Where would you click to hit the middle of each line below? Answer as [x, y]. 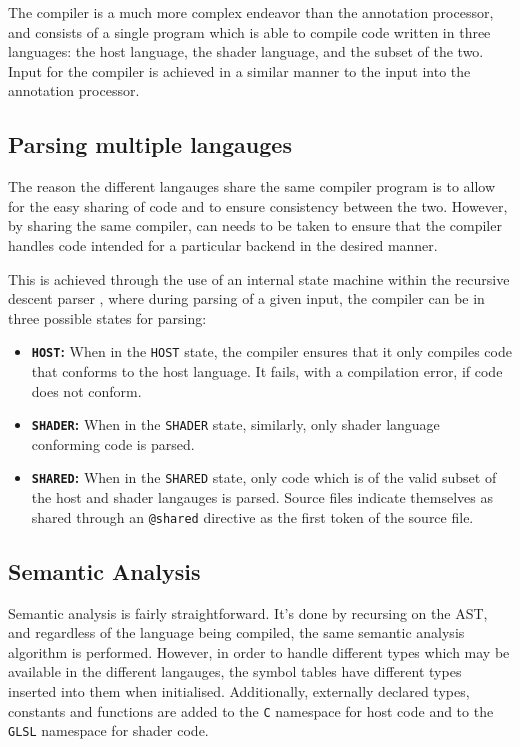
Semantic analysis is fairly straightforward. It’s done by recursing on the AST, [248, 612]
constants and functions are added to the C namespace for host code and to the [251, 710]
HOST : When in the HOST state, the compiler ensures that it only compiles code [271, 351]
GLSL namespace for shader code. [108, 730]
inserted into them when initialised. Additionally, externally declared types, [239, 690]
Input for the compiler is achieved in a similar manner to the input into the [239, 70]
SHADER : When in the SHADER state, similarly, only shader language [235, 424]
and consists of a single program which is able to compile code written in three [249, 31]
